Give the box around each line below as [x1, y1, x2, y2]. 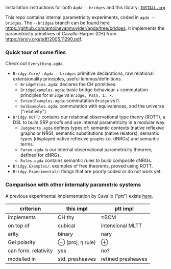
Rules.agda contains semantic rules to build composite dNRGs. [20, 157, 152, 163]
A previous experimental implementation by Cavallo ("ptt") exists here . [5, 193, 153, 199]
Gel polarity [8, 238, 36, 245]
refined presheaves [101, 255, 148, 262]
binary [58, 230, 73, 237]
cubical [58, 222, 76, 229]
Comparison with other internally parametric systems [5, 181, 141, 189]
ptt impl [114, 205, 134, 212]
